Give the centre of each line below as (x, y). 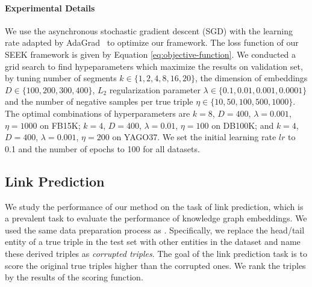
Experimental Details (50, 8)
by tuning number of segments (61, 78)
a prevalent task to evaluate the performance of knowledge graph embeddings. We (156, 218)
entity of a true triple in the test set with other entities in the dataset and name (153, 242)
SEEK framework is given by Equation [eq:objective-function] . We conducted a (151, 54)
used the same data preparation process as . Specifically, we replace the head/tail (155, 230)
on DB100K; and (243, 125)
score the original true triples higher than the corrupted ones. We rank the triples (155, 265)
